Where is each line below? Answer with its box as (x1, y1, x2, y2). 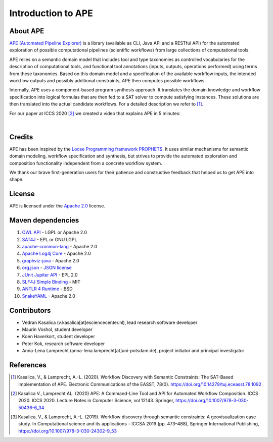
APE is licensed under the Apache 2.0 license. (9, 203, 106, 209)
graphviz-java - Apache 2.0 (22, 257, 79, 263)
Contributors (9, 306, 51, 315)
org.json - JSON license (22, 265, 72, 271)
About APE (9, 27, 44, 35)
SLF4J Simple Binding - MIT (22, 279, 81, 285)
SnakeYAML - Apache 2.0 (22, 293, 76, 299)
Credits (9, 133, 33, 141)
